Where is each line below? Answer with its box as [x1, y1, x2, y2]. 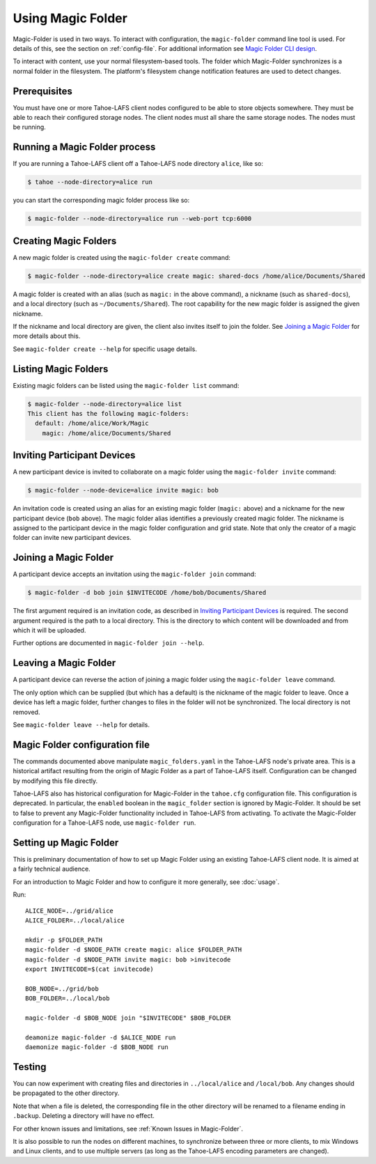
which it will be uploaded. [13, 626, 86, 635]
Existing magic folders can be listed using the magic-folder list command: [13, 381, 240, 389]
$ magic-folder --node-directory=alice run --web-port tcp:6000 [27, 215, 252, 223]
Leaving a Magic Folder [13, 657, 116, 669]
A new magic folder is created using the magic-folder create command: [13, 253, 231, 261]
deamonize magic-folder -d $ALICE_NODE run [25, 1033, 176, 1041]
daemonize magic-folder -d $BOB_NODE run [25, 1043, 169, 1051]
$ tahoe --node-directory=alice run [27, 178, 153, 186]
